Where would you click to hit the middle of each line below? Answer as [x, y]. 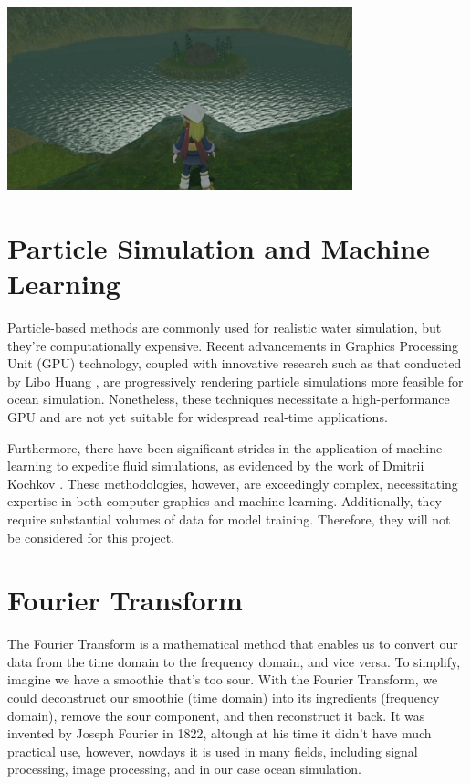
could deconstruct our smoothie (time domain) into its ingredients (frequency [224, 697]
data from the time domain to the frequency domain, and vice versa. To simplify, [234, 661]
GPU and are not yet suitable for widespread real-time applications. [198, 416]
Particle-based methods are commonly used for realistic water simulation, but [225, 327]
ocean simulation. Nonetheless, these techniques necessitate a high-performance [229, 399]
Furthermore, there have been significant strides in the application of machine [225, 447]
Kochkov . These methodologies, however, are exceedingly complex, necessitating [233, 483]
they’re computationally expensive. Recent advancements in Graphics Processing [233, 345]
